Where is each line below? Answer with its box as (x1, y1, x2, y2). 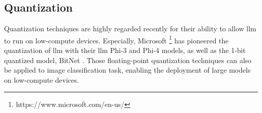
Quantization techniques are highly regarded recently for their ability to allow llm (4, 23, 256, 34)
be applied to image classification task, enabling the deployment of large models (4, 65, 251, 75)
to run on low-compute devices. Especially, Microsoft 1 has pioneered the (4, 33, 229, 45)
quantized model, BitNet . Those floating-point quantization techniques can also (4, 54, 251, 65)
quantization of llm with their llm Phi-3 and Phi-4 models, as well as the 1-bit (4, 45, 246, 55)
